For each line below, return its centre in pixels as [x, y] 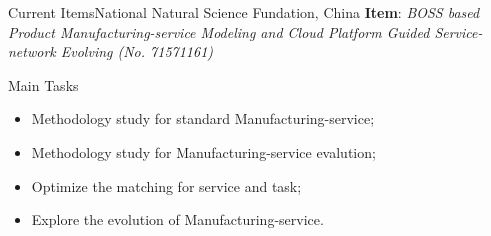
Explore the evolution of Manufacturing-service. [177, 219]
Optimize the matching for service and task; [166, 185]
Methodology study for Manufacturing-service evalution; [203, 151]
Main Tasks [43, 84]
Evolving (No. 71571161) [137, 51]
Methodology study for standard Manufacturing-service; [203, 118]
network [32, 51]
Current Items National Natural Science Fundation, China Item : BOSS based [244, 12]
